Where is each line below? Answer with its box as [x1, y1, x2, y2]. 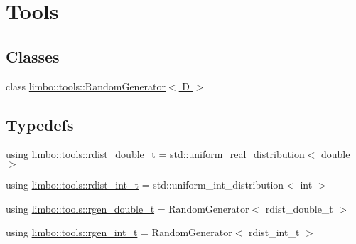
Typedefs [6, 113, 74, 135]
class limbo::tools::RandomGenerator [6, 78, 166, 93]
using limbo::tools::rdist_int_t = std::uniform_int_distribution [6, 176, 284, 191]
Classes [6, 45, 60, 67]
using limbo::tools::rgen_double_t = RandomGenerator [6, 201, 249, 216]
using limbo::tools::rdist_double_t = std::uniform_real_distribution [6, 147, 305, 161]
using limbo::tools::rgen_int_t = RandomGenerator [6, 225, 232, 240]
